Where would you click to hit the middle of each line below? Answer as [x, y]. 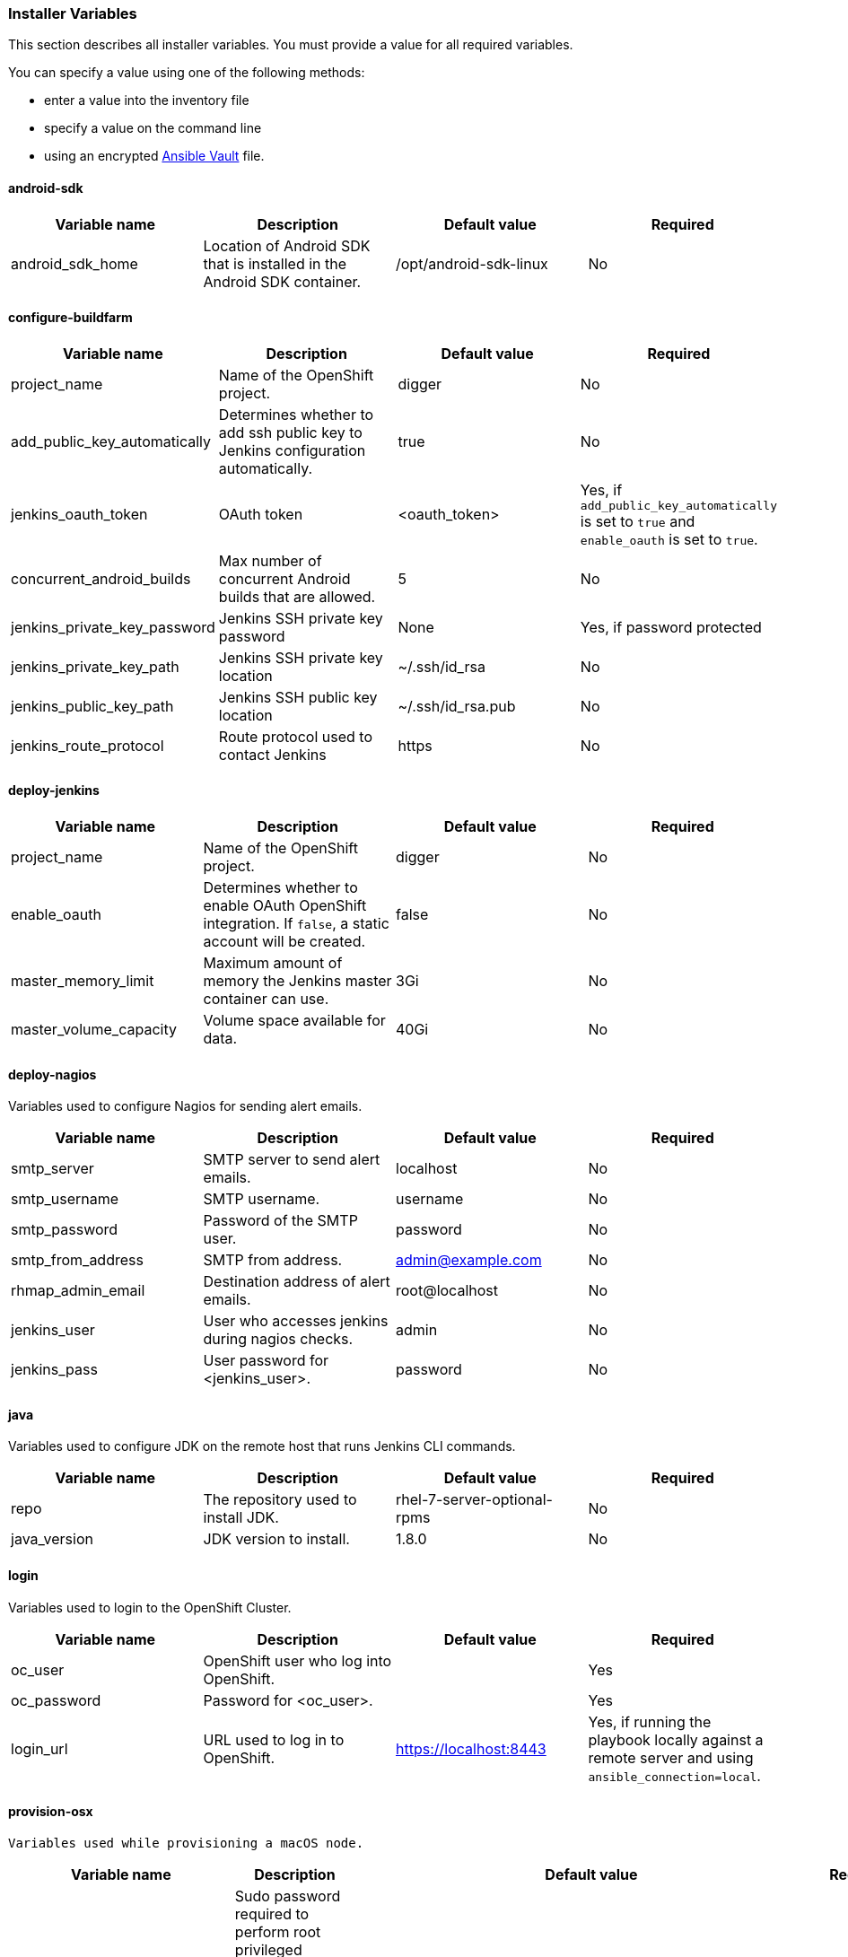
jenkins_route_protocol [87, 745]
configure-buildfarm [70, 318]
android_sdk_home [74, 263]
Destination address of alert [297, 1282]
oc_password [56, 1700]
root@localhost [447, 1291]
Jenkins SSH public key [298, 697]
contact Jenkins [272, 754]
